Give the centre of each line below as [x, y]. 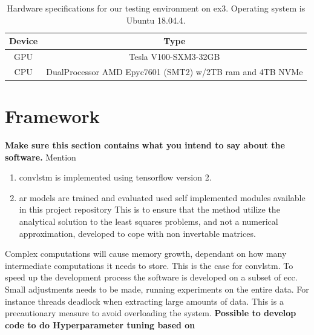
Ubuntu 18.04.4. [156, 20]
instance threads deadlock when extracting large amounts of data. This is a [144, 301]
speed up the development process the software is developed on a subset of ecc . [151, 277]
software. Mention [41, 157]
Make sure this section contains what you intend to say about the [145, 145]
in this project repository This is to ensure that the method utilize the [149, 209]
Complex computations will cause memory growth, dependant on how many [146, 254]
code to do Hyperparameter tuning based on [100, 324]
